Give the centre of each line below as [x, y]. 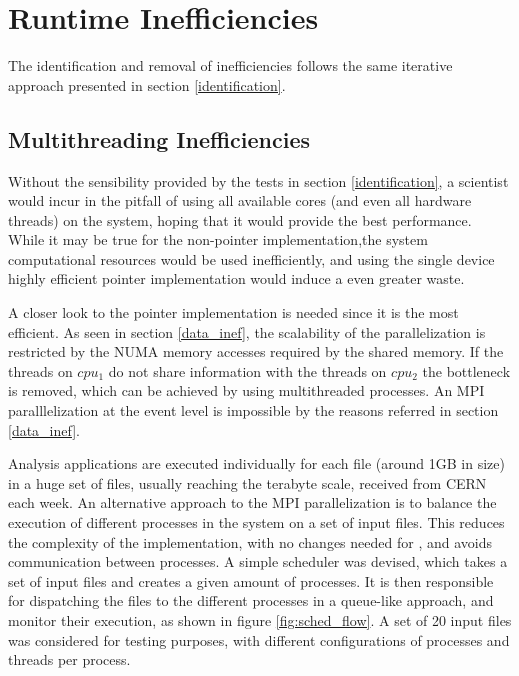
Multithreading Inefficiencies [159, 138]
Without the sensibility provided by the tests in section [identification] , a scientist [258, 180]
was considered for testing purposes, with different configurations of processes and [259, 639]
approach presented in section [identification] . [147, 84]
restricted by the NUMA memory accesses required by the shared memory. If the [256, 351]
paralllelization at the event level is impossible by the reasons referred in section [253, 410]
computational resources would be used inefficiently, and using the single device [251, 258]
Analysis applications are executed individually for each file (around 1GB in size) [256, 463]
